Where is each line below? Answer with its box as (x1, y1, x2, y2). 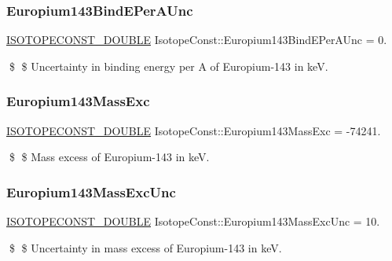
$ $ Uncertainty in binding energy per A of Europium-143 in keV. (9, 57, 328, 74)
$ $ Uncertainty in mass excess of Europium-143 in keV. (9, 239, 282, 255)
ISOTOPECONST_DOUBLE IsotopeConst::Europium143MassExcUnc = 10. (6, 213, 380, 230)
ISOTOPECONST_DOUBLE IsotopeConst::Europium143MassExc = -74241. (6, 122, 381, 138)
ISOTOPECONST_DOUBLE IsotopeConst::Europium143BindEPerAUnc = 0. (6, 31, 387, 48)
